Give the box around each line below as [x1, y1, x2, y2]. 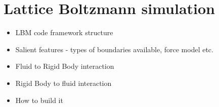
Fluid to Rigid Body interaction [15, 61, 114, 71]
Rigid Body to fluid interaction [15, 77, 112, 88]
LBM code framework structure [15, 27, 113, 38]
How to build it [15, 94, 63, 105]
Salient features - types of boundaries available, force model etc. [15, 44, 213, 54]
